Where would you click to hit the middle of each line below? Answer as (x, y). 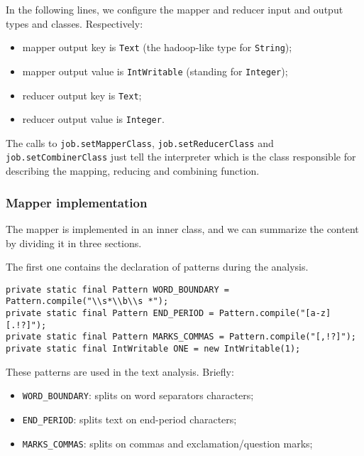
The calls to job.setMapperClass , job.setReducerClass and (140, 142)
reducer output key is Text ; (82, 95)
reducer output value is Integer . (93, 119)
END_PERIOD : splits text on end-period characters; (129, 419)
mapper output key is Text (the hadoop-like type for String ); (157, 47)
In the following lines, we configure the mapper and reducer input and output (175, 9)
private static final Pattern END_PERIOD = (110, 314)
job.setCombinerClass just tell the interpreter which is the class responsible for (181, 157)
